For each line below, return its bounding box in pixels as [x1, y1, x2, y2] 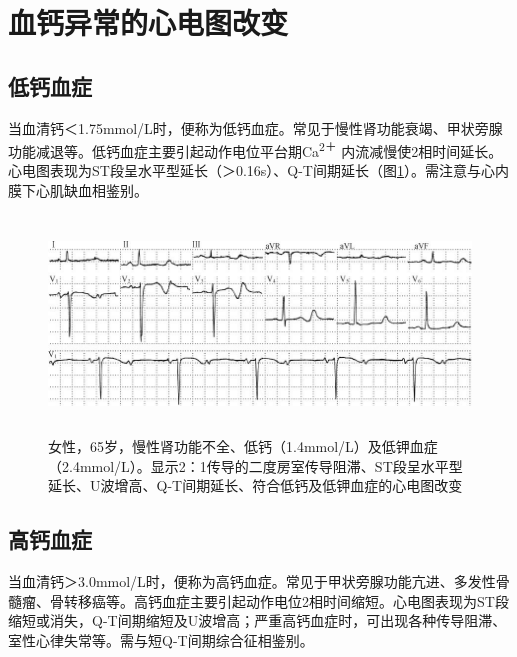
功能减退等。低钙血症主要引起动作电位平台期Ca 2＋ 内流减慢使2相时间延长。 [8, 138, 503, 161]
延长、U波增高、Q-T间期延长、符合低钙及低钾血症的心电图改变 [48, 475, 463, 496]
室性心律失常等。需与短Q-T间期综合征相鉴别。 [8, 629, 314, 650]
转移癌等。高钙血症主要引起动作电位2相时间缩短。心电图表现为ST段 [63, 590, 509, 611]
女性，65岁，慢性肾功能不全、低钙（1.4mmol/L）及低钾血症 [48, 436, 438, 457]
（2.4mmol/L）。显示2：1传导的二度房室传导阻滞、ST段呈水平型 [48, 455, 463, 476]
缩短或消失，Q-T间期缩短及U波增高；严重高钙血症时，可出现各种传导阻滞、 [8, 610, 507, 631]
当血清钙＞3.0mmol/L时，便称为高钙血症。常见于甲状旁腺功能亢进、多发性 [8, 571, 496, 592]
